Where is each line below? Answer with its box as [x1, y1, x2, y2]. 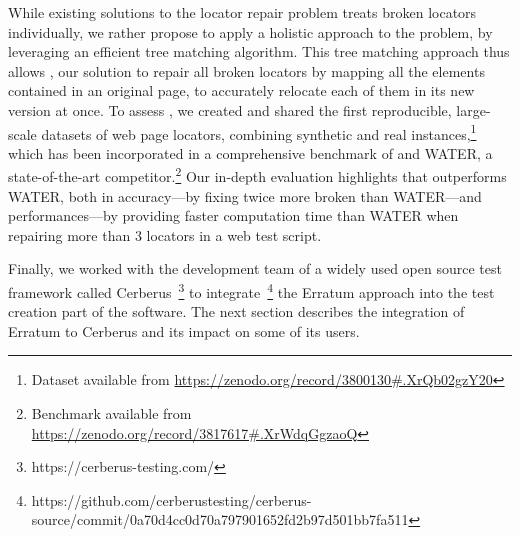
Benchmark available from [31, 403, 192, 424]
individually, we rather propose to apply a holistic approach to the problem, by [8, 21, 493, 42]
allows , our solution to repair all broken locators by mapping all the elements [8, 60, 485, 81]
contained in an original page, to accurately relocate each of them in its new [8, 80, 475, 101]
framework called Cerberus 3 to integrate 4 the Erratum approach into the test [8, 279, 495, 302]
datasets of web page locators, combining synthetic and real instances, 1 [41, 120, 477, 144]
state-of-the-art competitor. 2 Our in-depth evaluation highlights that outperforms [8, 163, 507, 187]
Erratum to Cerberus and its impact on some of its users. [8, 320, 360, 341]
